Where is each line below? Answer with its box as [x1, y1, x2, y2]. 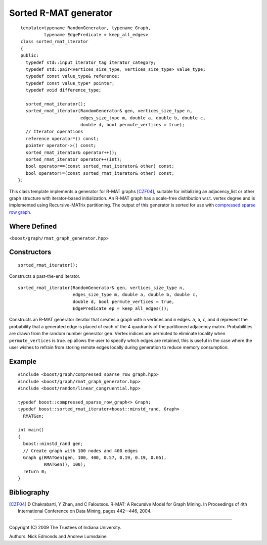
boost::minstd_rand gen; [23, 441, 84, 446]
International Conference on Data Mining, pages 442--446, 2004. [18, 508, 152, 514]
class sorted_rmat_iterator [20, 39, 89, 45]
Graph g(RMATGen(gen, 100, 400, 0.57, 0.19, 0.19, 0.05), [23, 455, 167, 460]
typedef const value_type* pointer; [25, 80, 115, 86]
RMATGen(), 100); [44, 462, 86, 467]
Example [9, 357, 37, 366]
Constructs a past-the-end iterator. [9, 273, 81, 279]
